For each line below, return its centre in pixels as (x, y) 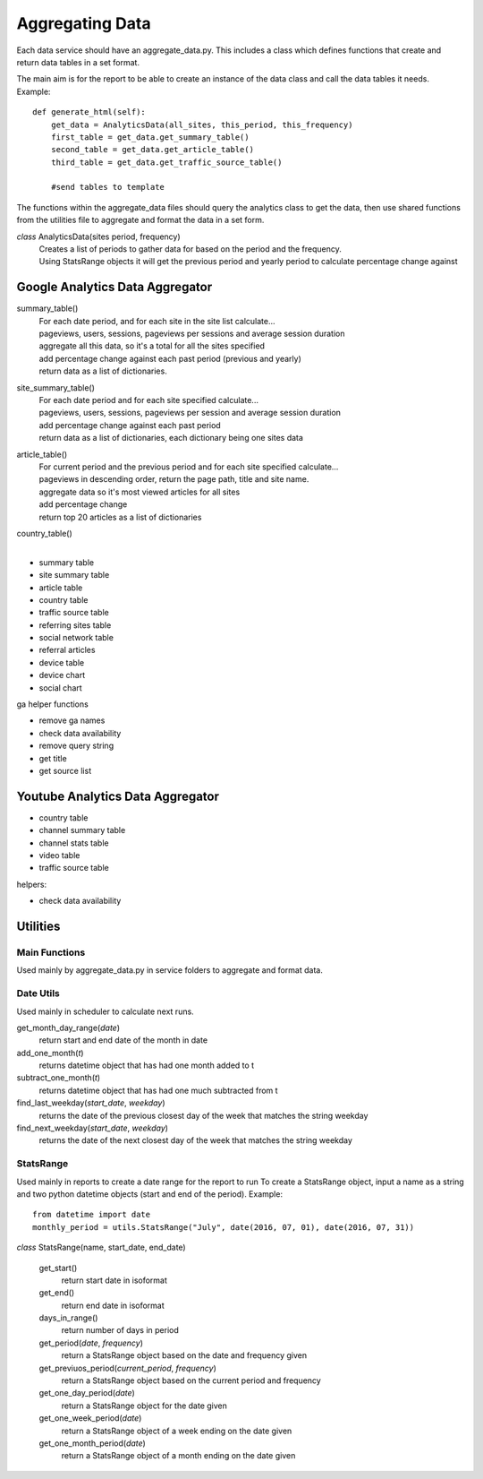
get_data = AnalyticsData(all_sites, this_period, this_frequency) (202, 125)
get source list (65, 770)
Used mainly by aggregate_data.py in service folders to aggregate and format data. (170, 970)
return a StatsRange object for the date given (144, 1406)
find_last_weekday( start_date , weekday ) (91, 1103)
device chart (62, 675)
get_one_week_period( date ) (90, 1418)
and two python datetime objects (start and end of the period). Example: (150, 1194)
